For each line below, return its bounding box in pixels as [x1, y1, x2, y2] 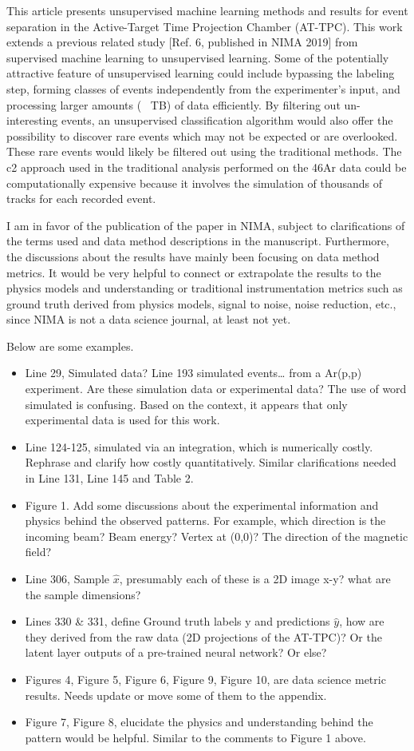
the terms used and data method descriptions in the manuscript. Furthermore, [6, 232, 389, 249]
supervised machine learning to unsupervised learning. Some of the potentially [6, 49, 389, 66]
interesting [6, 112, 58, 129]
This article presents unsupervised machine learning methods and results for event [6, 2, 408, 18]
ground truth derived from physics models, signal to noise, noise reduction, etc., [6, 295, 396, 312]
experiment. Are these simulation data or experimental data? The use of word [25, 380, 407, 397]
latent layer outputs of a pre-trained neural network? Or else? [25, 644, 327, 661]
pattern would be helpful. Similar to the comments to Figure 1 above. [25, 729, 366, 745]
